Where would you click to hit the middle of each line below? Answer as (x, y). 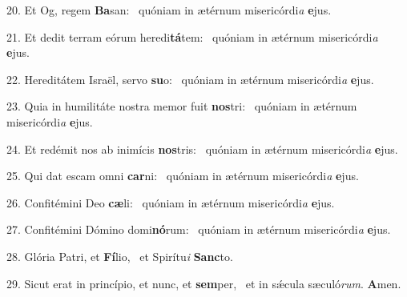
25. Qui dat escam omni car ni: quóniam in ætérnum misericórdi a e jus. (183, 176)
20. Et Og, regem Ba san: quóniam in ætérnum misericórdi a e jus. (169, 10)
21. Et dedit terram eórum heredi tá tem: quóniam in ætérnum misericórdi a (192, 36)
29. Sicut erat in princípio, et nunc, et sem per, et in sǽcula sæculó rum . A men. (204, 283)
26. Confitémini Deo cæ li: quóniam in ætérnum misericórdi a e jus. (171, 202)
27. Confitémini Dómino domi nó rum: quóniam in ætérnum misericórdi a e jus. (199, 229)
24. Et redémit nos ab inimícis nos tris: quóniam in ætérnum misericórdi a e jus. (202, 148)
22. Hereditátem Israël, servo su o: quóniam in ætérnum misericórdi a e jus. (190, 79)
